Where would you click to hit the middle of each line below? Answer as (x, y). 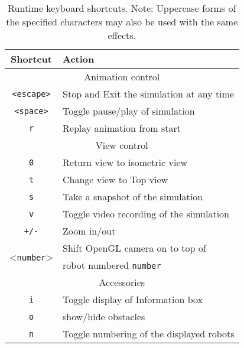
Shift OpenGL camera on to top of (134, 248)
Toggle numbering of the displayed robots (149, 334)
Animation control (122, 77)
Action (79, 59)
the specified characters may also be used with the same (122, 22)
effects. (122, 35)
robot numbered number (112, 265)
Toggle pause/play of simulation (129, 111)
